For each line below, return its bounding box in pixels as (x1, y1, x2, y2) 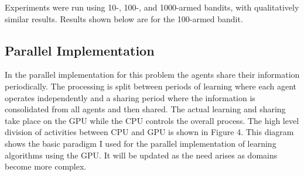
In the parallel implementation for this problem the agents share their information (5, 68, 300, 81)
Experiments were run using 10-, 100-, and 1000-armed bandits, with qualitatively (5, 1, 299, 13)
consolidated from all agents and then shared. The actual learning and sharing (5, 103, 286, 115)
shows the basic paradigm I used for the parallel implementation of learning (5, 137, 276, 149)
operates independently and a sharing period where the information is (5, 91, 255, 103)
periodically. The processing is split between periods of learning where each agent (5, 80, 296, 92)
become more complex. (5, 160, 87, 172)
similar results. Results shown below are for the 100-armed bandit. (5, 12, 243, 25)
